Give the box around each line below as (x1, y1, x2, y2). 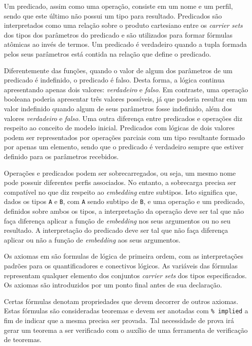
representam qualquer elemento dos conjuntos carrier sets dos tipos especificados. (4, 270, 247, 280)
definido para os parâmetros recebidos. (4, 151, 119, 161)
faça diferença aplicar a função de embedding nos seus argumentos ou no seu (4, 215, 231, 225)
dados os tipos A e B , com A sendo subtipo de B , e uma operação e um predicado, (4, 196, 245, 206)
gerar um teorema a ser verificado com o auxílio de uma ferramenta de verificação (4, 325, 248, 335)
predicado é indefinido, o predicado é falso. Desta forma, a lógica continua (4, 75, 225, 85)
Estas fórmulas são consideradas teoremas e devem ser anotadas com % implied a (4, 305, 248, 316)
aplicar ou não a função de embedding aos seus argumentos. (4, 234, 181, 244)
